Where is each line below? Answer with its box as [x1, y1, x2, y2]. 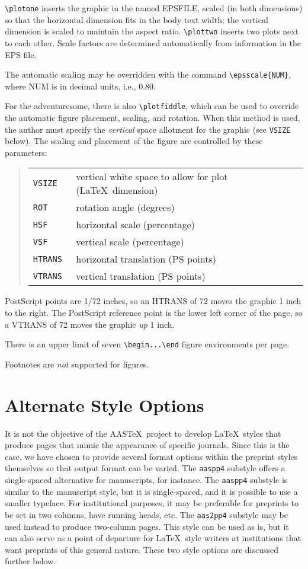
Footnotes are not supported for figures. [5, 357, 149, 370]
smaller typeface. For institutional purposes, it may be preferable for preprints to [5, 497, 299, 509]
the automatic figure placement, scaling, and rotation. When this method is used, [5, 111, 300, 123]
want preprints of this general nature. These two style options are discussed [5, 543, 278, 555]
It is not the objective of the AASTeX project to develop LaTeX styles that [5, 427, 281, 439]
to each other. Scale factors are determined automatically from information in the [5, 36, 301, 49]
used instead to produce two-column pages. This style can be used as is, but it [5, 520, 289, 532]
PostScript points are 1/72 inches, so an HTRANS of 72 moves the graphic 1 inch [5, 295, 301, 307]
